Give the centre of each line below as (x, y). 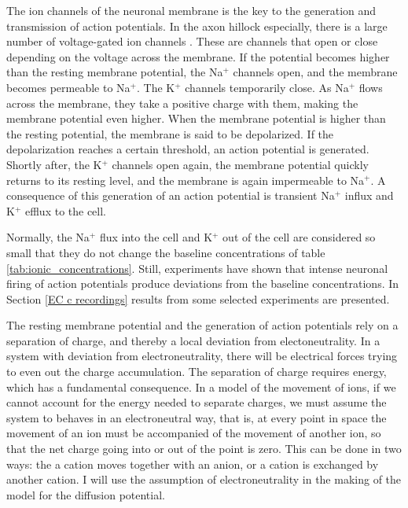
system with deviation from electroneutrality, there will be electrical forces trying (202, 356)
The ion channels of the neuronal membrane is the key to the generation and (191, 10)
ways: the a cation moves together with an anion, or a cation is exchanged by (193, 464)
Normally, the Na (48, 237)
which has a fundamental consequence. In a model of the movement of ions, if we (201, 387)
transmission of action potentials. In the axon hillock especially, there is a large (197, 26)
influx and (369, 195)
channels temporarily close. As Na (267, 87)
